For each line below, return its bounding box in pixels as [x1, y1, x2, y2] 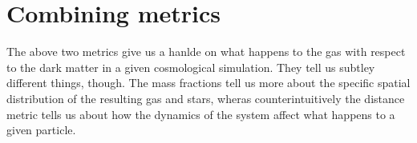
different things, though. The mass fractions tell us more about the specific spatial [6, 74, 411, 91]
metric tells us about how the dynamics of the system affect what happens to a [6, 105, 395, 122]
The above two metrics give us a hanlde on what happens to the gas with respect [6, 43, 406, 60]
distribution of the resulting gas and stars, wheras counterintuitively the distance [6, 89, 405, 106]
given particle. [6, 121, 76, 138]
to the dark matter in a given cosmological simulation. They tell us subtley [6, 58, 375, 75]
